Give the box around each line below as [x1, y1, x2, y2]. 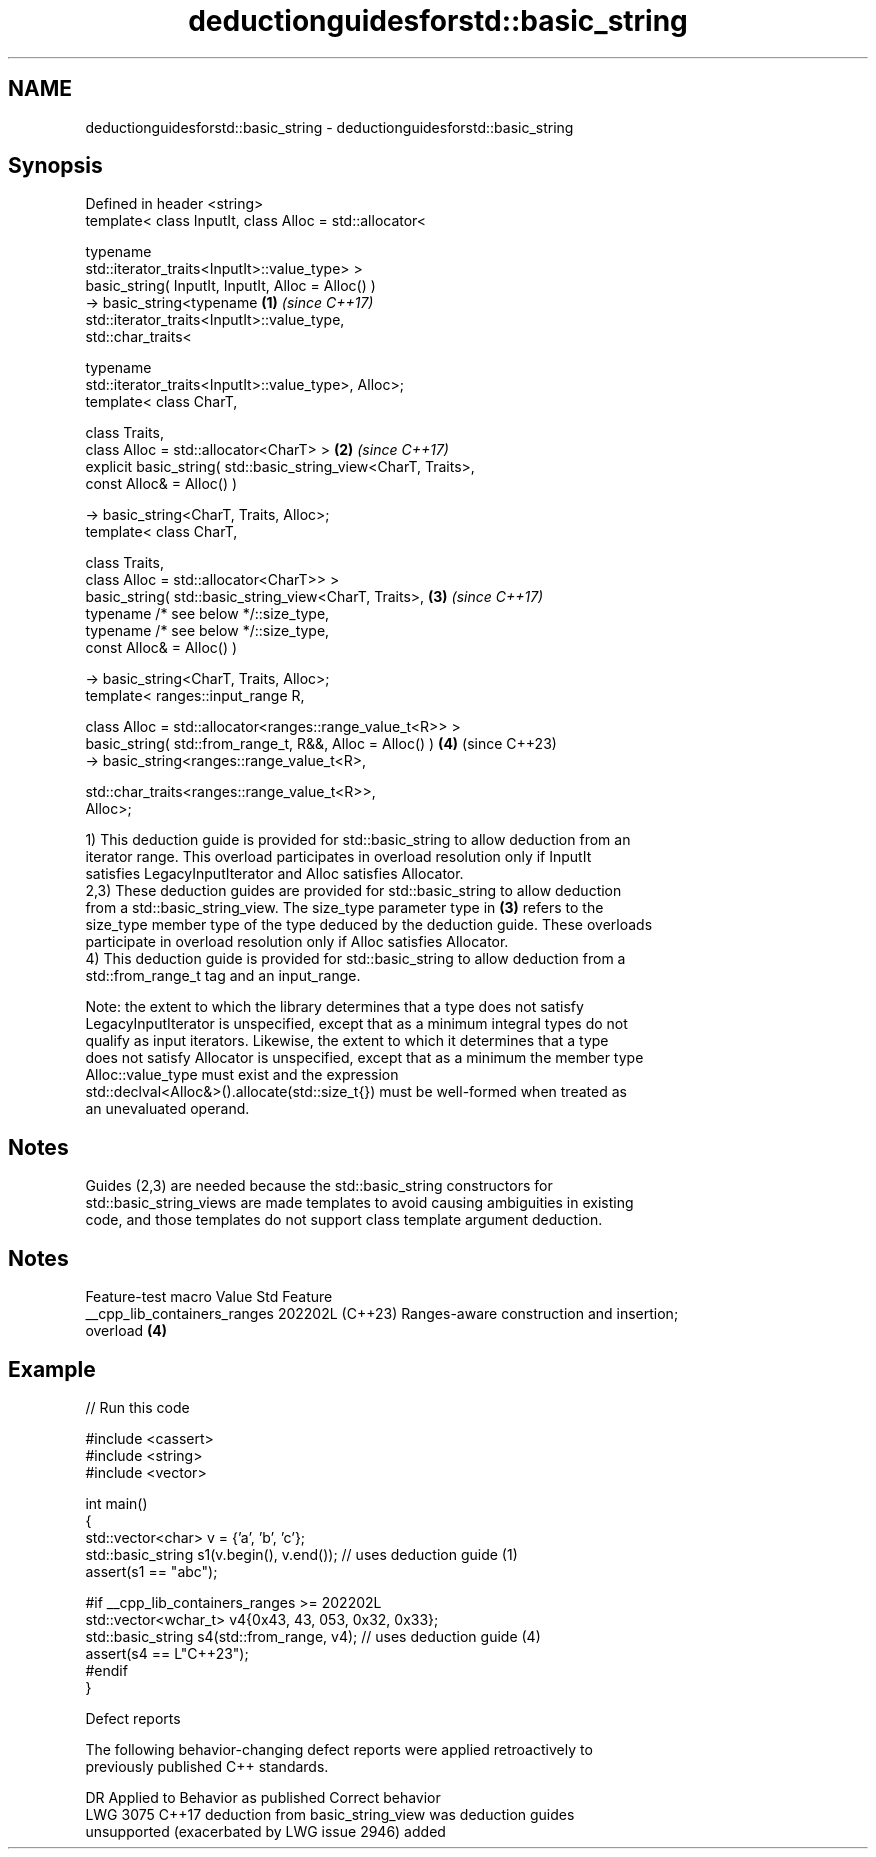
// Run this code [85, 1398, 190, 1416]
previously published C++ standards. [85, 1757, 329, 1775]
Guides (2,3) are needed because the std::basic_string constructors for [85, 1177, 553, 1195]
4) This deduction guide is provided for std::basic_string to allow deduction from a [85, 950, 626, 968]
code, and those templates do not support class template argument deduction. [85, 1211, 603, 1229]
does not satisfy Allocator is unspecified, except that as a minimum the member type [85, 1049, 644, 1067]
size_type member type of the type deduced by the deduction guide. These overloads [85, 916, 653, 934]
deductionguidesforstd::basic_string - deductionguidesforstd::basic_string [85, 118, 574, 136]
